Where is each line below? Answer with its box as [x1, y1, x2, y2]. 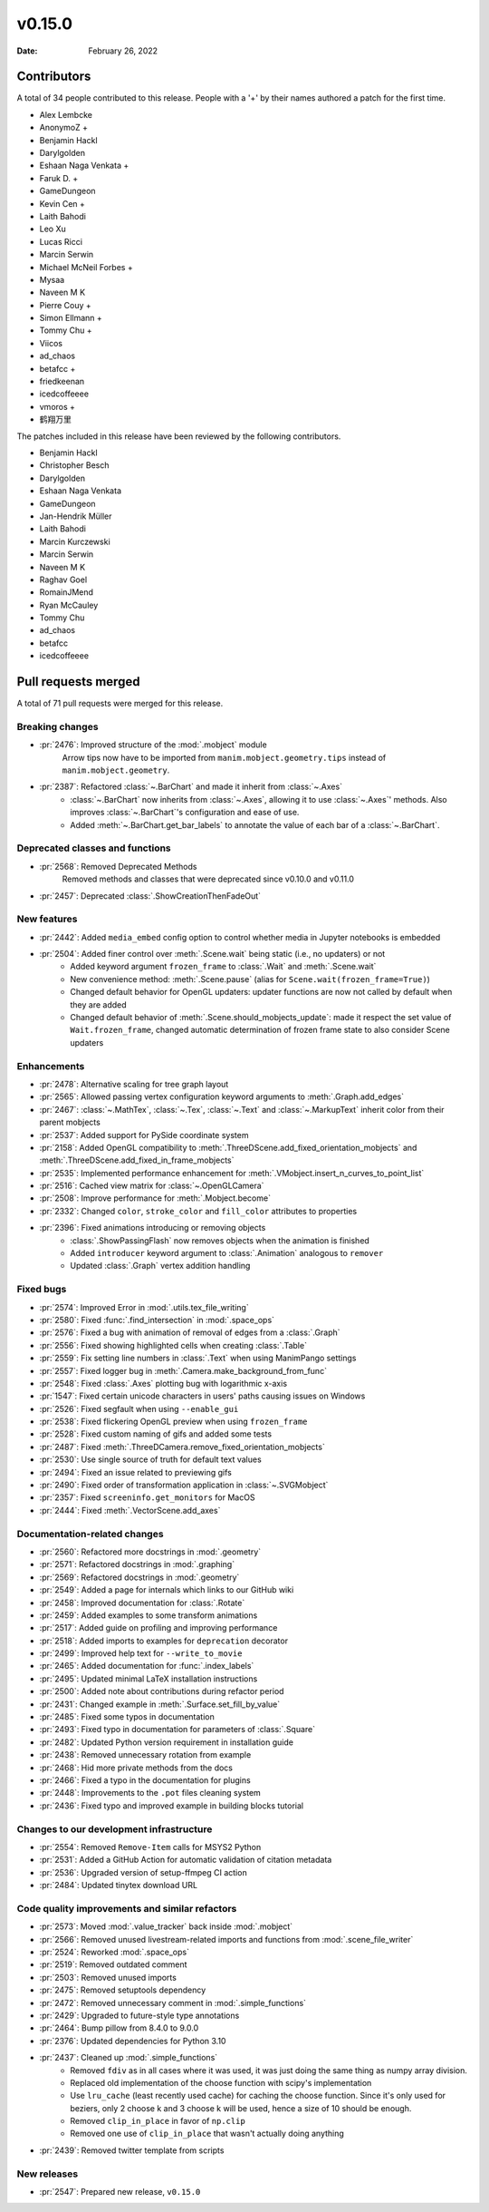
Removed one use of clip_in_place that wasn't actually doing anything [70, 2128, 344, 2139]
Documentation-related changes [16, 1527, 164, 1540]
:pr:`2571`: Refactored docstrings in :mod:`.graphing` [39, 1559, 235, 1570]
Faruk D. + [39, 172, 79, 183]
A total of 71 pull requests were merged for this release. [16, 698, 224, 709]
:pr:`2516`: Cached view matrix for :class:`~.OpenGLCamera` [39, 1180, 264, 1192]
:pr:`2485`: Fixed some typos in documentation [39, 1711, 215, 1722]
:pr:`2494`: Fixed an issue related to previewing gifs [39, 1467, 233, 1477]
